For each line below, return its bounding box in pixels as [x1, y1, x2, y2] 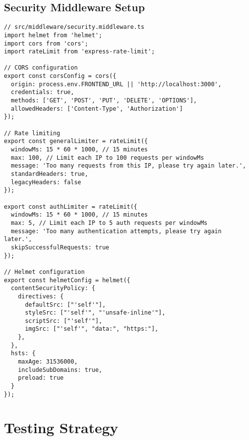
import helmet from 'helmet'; [4, 31, 102, 39]
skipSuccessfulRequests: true [11, 244, 109, 251]
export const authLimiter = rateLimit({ [4, 203, 138, 210]
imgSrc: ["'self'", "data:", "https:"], [25, 325, 158, 333]
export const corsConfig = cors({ [4, 73, 117, 80]
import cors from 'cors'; [4, 40, 88, 47]
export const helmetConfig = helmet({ [4, 276, 130, 284]
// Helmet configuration [4, 268, 85, 275]
